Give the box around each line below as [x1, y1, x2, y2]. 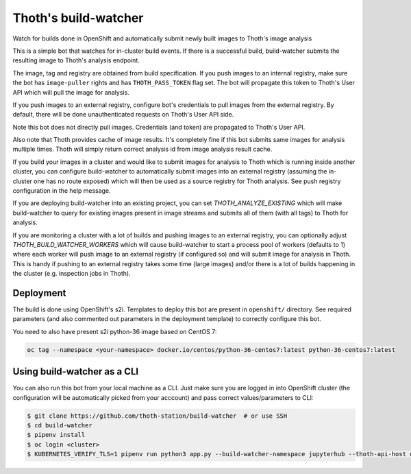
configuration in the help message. [12, 187, 111, 195]
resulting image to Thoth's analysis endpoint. [12, 56, 140, 64]
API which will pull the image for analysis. [12, 88, 129, 96]
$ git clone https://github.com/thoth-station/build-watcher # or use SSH [27, 412, 288, 420]
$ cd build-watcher [27, 422, 92, 429]
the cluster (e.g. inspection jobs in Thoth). [12, 270, 131, 278]
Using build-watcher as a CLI [12, 366, 139, 377]
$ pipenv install [27, 431, 86, 439]
